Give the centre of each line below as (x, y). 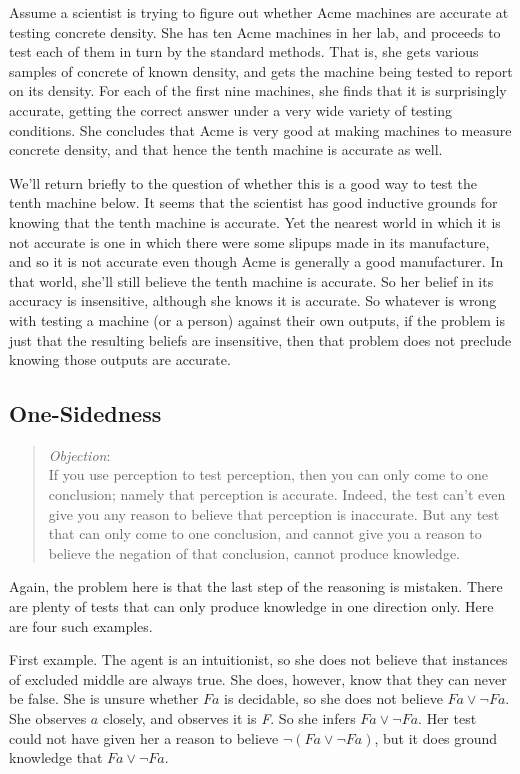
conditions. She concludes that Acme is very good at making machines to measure (260, 129)
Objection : (79, 454)
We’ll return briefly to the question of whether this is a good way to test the (243, 182)
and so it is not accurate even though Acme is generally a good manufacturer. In (256, 261)
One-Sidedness (85, 413)
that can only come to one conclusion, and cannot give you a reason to (265, 533)
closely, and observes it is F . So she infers (229, 718)
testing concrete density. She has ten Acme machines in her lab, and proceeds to (255, 31)
